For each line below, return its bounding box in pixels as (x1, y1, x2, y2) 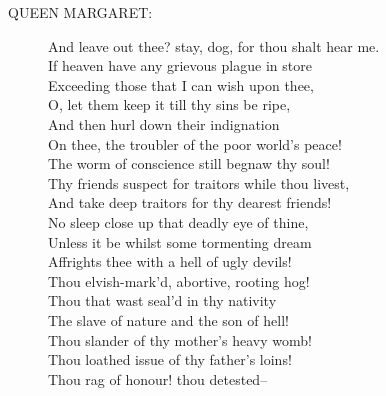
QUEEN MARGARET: (8, 2, 153, 22)
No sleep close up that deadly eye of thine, (48, 211, 309, 232)
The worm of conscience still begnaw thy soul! (48, 153, 330, 174)
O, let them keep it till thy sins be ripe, (48, 94, 291, 115)
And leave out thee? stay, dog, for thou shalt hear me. (48, 35, 380, 56)
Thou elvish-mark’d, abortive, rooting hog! (48, 270, 310, 291)
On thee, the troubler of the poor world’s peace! (48, 133, 342, 154)
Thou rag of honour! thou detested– (48, 368, 268, 389)
